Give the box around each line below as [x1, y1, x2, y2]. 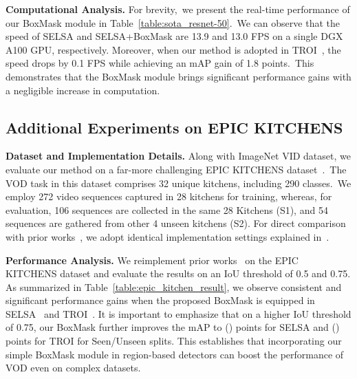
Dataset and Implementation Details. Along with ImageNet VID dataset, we [6, 149, 351, 163]
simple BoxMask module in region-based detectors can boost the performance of [6, 347, 344, 361]
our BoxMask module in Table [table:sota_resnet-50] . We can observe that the [6, 15, 340, 30]
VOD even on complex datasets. [6, 360, 141, 375]
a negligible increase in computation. [6, 83, 160, 97]
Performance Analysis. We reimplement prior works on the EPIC [6, 252, 299, 267]
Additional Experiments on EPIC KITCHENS [6, 116, 343, 138]
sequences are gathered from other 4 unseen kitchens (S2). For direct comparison [6, 216, 346, 230]
